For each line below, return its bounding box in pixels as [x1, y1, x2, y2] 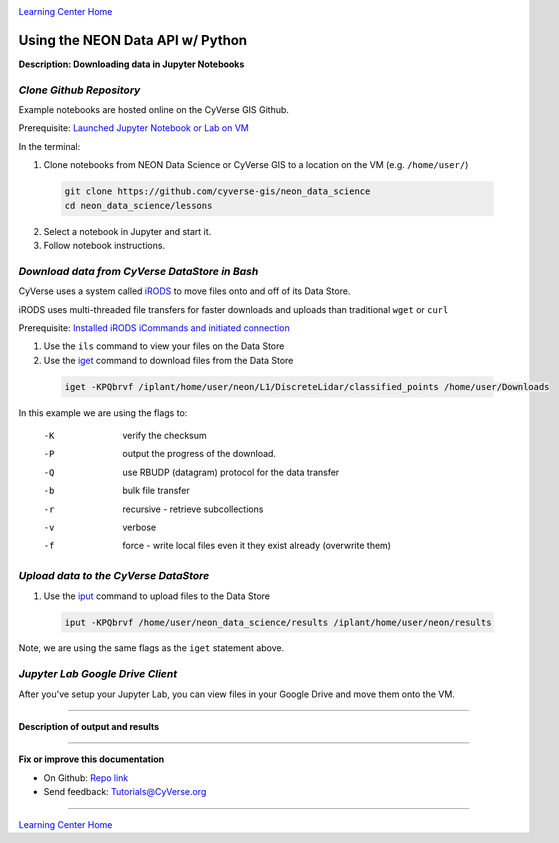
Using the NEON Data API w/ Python [18, 31, 248, 49]
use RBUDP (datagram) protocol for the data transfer [122, 466, 340, 478]
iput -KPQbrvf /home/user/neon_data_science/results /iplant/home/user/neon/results [64, 616, 492, 628]
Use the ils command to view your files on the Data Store [43, 340, 285, 352]
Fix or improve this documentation [18, 753, 165, 765]
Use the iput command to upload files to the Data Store [43, 590, 270, 602]
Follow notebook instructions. [43, 239, 165, 251]
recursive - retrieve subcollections [122, 503, 264, 515]
